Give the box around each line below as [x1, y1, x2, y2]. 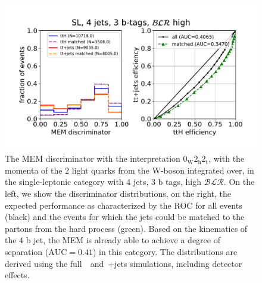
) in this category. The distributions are [92, 246, 238, 258]
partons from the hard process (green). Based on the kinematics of [5, 222, 248, 234]
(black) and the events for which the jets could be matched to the [5, 210, 245, 223]
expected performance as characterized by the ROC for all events [5, 199, 242, 211]
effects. [5, 269, 30, 281]
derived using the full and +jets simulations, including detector [5, 257, 242, 269]
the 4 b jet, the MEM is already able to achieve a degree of [5, 234, 220, 246]
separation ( [5, 246, 49, 258]
